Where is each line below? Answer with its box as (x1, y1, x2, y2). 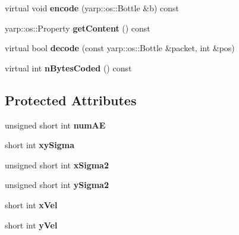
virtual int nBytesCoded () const (5, 61, 132, 74)
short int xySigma (5, 139, 74, 151)
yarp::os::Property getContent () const (5, 21, 150, 34)
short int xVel (5, 198, 58, 211)
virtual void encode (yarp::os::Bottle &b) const (5, 2, 180, 14)
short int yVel (5, 218, 58, 231)
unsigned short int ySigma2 (5, 178, 109, 191)
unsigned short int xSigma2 (5, 158, 109, 171)
